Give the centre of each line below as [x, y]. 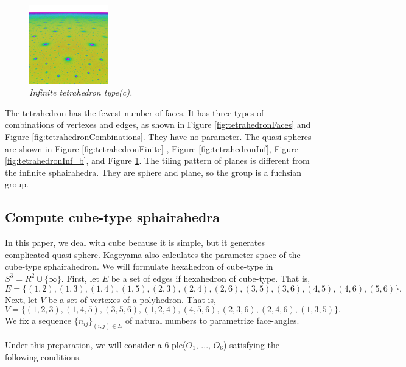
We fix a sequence [38, 320]
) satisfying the [251, 344]
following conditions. [43, 356]
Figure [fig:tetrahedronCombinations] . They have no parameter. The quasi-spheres [158, 136]
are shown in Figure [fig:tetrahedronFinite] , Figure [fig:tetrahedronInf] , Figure [152, 148]
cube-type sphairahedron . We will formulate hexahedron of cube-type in [139, 266]
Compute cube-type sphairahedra [113, 217]
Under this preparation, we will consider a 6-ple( [96, 344]
